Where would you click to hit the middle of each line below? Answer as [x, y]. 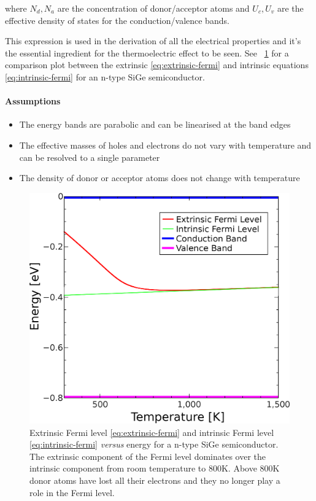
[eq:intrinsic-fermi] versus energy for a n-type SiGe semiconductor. [154, 444]
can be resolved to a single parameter [90, 157]
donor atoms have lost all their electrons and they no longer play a [155, 480]
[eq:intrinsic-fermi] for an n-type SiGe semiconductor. [105, 76]
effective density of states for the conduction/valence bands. [117, 20]
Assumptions [33, 101]
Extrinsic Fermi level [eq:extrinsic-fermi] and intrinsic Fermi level [152, 432]
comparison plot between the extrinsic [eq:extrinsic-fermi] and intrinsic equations [157, 65]
